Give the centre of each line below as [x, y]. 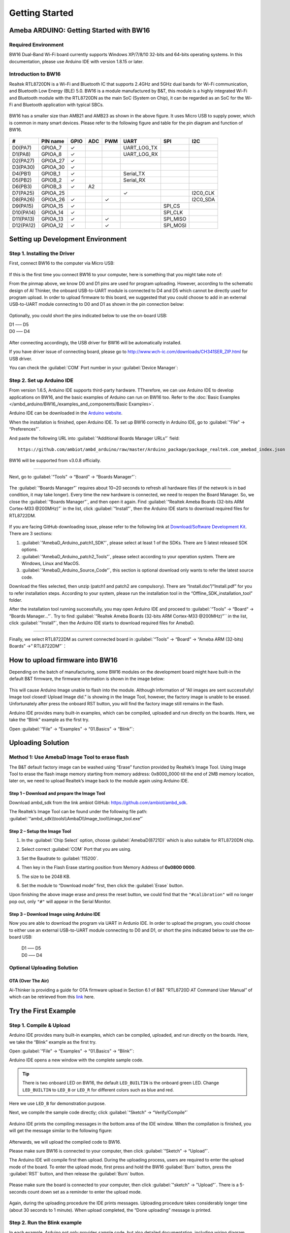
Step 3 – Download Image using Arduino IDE [55, 914]
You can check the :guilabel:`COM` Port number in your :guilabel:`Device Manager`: [94, 368]
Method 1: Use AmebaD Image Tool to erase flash [69, 757]
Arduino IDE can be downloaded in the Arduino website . [66, 413]
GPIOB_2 [51, 180]
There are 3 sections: [31, 534]
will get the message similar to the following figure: [61, 1131]
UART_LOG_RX [141, 154]
